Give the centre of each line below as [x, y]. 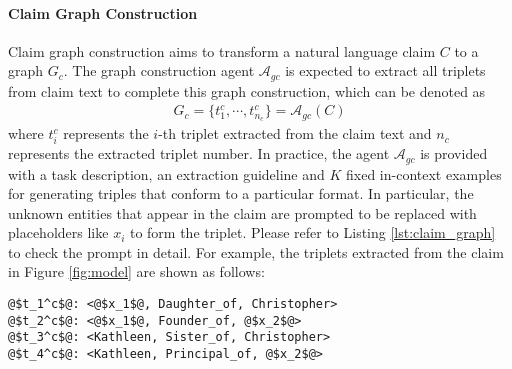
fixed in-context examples [424, 173]
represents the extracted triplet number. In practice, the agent [199, 153]
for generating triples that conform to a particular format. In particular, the [241, 193]
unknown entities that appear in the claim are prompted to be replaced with [242, 212]
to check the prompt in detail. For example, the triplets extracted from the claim [256, 251]
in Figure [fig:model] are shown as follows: [136, 271]
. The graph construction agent [159, 70]
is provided [454, 153]
